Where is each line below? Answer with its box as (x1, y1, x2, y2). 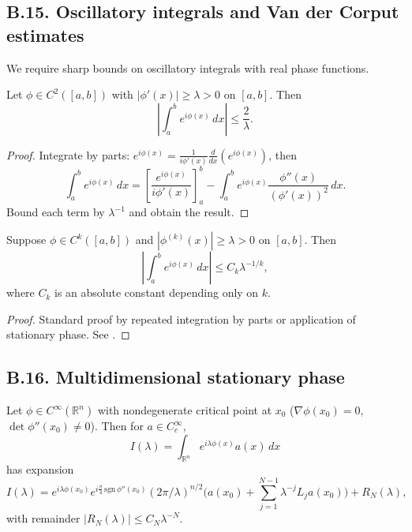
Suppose (6, 231, 47, 248)
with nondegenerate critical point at (97, 402, 272, 418)
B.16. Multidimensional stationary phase (6, 365, 345, 389)
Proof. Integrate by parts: (6, 146, 130, 163)
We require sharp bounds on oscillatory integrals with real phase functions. (6, 59, 369, 76)
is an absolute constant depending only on (54, 284, 259, 301)
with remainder (6, 510, 81, 526)
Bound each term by (6, 204, 105, 220)
